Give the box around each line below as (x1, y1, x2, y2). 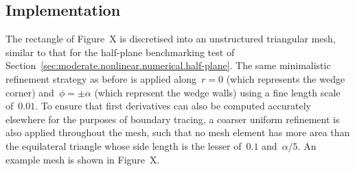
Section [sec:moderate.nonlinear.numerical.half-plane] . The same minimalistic (5, 58, 331, 73)
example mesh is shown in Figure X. (5, 152, 160, 166)
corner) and (5, 85, 54, 99)
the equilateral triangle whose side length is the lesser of (5, 138, 242, 153)
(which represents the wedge (226, 71, 345, 85)
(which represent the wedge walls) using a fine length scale (94, 85, 341, 99)
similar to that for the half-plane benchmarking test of (5, 44, 235, 59)
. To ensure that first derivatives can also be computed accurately (35, 98, 311, 113)
